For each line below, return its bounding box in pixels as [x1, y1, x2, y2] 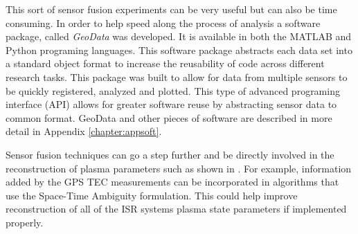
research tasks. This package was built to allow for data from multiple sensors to [6, 69, 348, 84]
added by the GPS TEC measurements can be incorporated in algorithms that [6, 174, 339, 189]
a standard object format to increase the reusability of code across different [6, 56, 325, 71]
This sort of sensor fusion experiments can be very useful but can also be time [6, 2, 337, 16]
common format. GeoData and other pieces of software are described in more [6, 110, 332, 125]
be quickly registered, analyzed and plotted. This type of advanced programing [6, 83, 340, 98]
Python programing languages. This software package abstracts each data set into [6, 42, 352, 57]
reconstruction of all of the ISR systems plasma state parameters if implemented [6, 201, 347, 216]
